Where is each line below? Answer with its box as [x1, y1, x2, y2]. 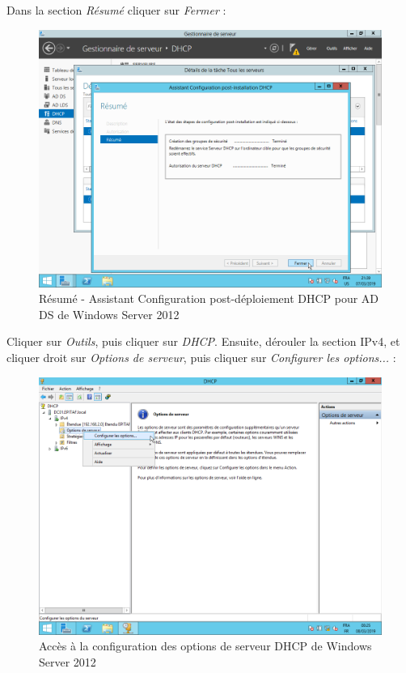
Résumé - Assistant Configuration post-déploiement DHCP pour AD [39, 290, 379, 307]
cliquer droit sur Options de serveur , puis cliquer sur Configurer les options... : [6, 348, 396, 365]
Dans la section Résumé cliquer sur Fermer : [6, 2, 226, 18]
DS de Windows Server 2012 [39, 305, 180, 322]
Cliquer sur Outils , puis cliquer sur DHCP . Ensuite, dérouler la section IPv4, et [6, 333, 400, 350]
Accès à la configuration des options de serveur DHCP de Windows [39, 637, 372, 654]
